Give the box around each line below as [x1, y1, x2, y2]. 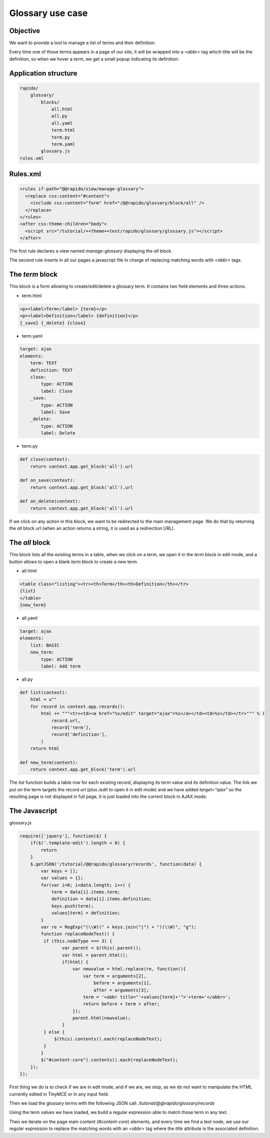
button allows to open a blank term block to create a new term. [9, 558, 138, 565]
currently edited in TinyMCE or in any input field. [9, 1091, 109, 1097]
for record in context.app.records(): [30, 703, 125, 709]
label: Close [40, 388, 73, 394]
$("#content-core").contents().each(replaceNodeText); [40, 1057, 178, 1063]
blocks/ [40, 99, 60, 105]
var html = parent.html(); [61, 952, 128, 958]
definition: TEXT [30, 367, 73, 373]
